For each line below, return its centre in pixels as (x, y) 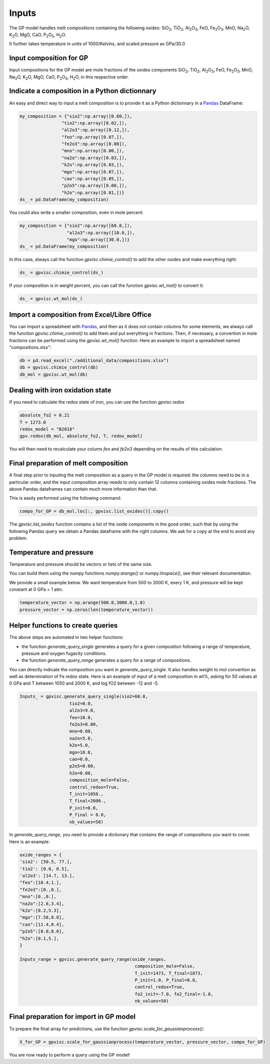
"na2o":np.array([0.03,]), (94, 158)
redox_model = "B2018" (47, 429)
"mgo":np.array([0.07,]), (93, 172)
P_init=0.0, (84, 808)
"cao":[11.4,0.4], (42, 924)
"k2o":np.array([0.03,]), (93, 165)
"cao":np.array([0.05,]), (93, 179)
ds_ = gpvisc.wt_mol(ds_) (51, 299)
